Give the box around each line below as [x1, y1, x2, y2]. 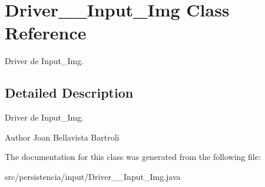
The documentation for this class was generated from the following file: [5, 151, 261, 163]
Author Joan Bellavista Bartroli [5, 131, 120, 143]
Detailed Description [5, 84, 134, 102]
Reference [5, 21, 87, 45]
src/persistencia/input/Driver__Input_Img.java [5, 170, 181, 182]
